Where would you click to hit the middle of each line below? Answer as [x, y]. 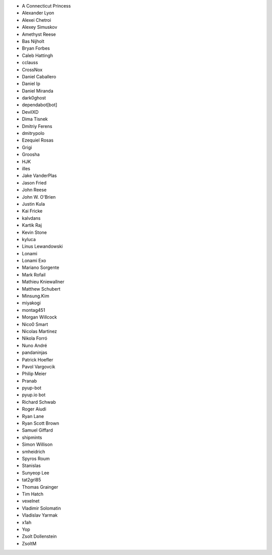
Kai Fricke [32, 211]
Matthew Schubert [41, 289]
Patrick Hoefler [38, 359]
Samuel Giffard [37, 430]
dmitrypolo [33, 133]
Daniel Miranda [38, 90]
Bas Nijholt [33, 41]
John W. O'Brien [39, 197]
